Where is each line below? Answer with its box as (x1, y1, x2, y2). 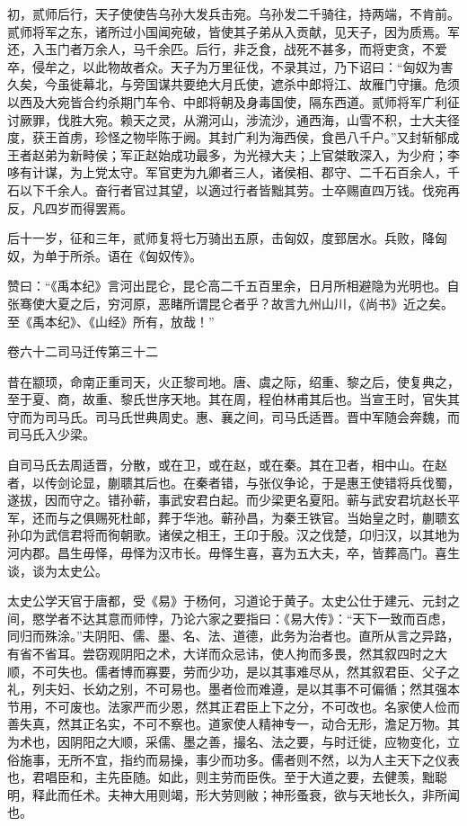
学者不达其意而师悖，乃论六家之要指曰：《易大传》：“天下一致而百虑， (44, 608, 454, 627)
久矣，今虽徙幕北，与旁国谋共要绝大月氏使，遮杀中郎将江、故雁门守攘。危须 (7, 75, 460, 94)
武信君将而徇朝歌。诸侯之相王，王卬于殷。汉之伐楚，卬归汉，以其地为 (44, 525, 460, 544)
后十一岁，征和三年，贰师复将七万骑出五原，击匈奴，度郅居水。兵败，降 (7, 229, 435, 247)
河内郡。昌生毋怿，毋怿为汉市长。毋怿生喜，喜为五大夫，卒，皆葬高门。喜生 (7, 543, 460, 562)
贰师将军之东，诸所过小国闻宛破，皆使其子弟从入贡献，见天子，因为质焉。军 (7, 22, 460, 40)
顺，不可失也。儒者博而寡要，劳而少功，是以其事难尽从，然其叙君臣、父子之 (7, 661, 460, 680)
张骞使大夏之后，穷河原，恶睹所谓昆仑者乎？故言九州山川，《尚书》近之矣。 (7, 293, 454, 312)
